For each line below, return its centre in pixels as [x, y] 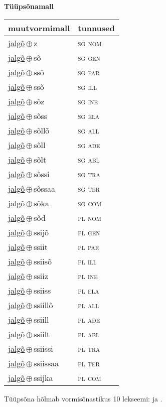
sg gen [89, 57]
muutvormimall [39, 28]
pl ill [87, 261]
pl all [89, 305]
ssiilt [42, 334]
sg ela [89, 115]
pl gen [89, 232]
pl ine [88, 276]
